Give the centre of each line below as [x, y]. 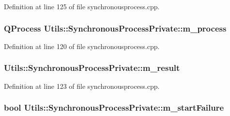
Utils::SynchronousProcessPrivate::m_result [92, 68]
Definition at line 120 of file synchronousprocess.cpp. [82, 46]
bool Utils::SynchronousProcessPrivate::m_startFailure [114, 108]
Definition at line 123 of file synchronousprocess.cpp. [82, 86]
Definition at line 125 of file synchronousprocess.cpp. [82, 6]
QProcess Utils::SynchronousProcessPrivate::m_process [115, 28]
